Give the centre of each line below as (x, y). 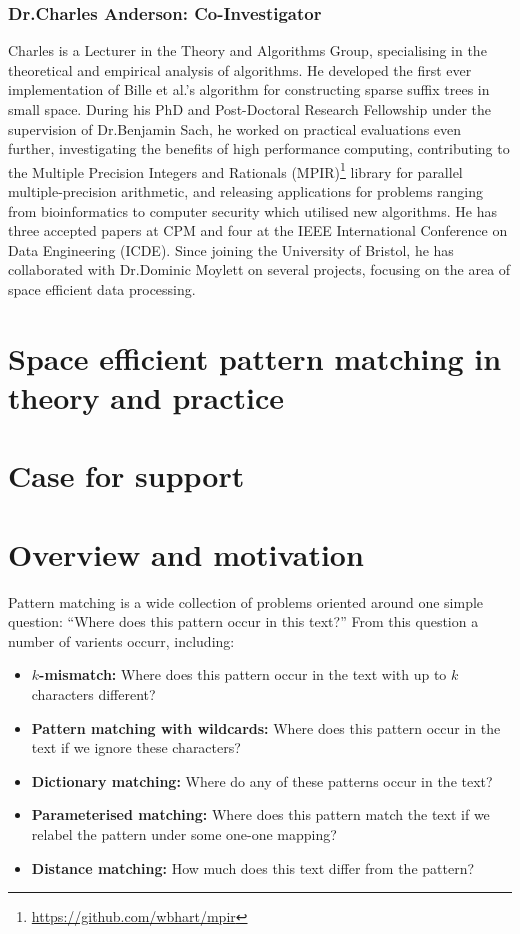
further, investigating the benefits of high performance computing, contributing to (259, 148)
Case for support (126, 475)
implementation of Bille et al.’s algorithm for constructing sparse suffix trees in (249, 89)
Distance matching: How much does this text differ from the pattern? (253, 867)
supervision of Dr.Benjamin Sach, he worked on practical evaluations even (235, 128)
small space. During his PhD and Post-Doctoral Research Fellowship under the (250, 109)
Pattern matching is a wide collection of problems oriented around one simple (246, 601)
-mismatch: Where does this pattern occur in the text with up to (243, 674)
